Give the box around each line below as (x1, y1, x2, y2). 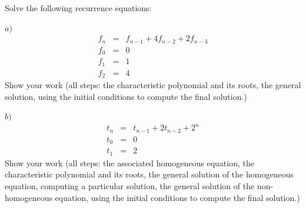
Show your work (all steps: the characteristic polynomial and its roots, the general (5, 79, 301, 91)
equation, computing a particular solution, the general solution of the (5, 180, 255, 192)
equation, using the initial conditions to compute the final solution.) (55, 191, 300, 203)
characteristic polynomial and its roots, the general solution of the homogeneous (5, 168, 294, 180)
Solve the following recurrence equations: (5, 2, 152, 14)
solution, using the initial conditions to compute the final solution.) (5, 90, 247, 102)
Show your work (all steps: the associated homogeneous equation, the (5, 156, 254, 169)
